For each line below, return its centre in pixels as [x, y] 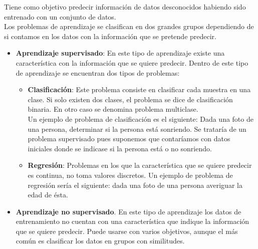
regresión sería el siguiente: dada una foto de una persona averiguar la [135, 185]
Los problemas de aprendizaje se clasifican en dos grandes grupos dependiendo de [129, 26]
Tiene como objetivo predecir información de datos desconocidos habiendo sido [125, 7]
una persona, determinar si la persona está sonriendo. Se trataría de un [137, 129]
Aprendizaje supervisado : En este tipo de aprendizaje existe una [120, 53]
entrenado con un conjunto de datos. [60, 16]
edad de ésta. [48, 195]
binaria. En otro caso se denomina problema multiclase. [113, 109]
